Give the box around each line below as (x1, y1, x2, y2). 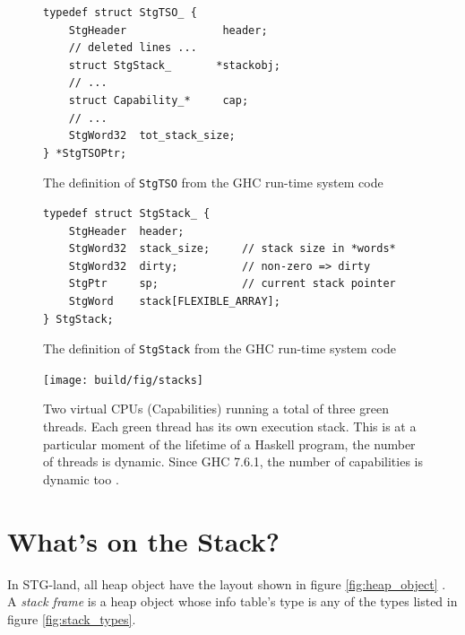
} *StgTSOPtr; (43, 146, 127, 160)
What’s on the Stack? (7, 522, 280, 559)
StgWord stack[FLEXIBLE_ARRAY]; (68, 294, 280, 308)
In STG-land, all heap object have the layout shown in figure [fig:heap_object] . (7, 574, 446, 593)
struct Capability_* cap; (68, 93, 249, 107)
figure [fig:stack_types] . (7, 609, 136, 628)
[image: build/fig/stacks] (43, 373, 203, 387)
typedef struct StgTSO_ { (43, 6, 197, 19)
